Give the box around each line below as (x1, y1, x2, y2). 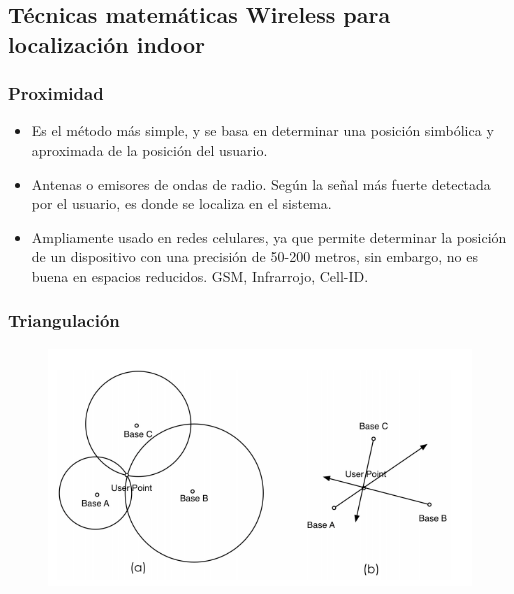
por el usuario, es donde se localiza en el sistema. (31, 193, 332, 214)
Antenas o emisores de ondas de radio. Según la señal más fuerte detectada (31, 173, 491, 194)
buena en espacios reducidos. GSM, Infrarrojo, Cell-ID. (31, 265, 369, 286)
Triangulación (8, 308, 120, 333)
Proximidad (8, 81, 104, 106)
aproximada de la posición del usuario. (31, 139, 268, 160)
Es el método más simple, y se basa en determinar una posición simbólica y (31, 120, 494, 141)
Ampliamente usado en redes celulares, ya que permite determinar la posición (31, 226, 507, 247)
